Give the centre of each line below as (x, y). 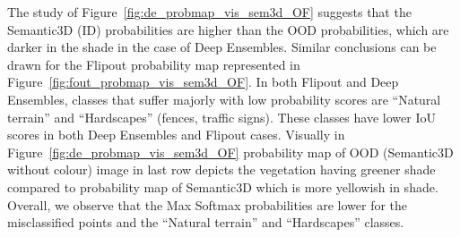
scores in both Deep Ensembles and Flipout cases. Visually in (176, 135)
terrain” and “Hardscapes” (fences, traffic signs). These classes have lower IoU (221, 117)
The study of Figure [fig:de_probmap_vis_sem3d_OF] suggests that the (209, 12)
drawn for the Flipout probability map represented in (154, 64)
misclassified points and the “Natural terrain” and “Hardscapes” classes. (206, 222)
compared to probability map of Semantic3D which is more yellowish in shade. (223, 186)
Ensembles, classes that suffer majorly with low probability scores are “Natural (224, 99)
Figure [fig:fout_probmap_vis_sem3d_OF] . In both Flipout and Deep (203, 82)
